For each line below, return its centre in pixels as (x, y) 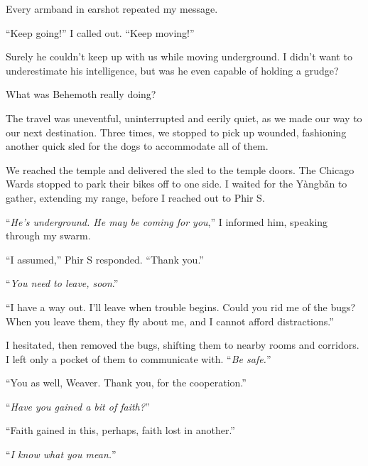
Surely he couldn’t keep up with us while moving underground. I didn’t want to (179, 56)
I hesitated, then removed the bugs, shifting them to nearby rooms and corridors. (183, 345)
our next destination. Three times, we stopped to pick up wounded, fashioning (176, 132)
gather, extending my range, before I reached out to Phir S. (135, 197)
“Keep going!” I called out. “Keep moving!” (100, 32)
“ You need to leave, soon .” (62, 283)
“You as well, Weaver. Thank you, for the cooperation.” (126, 383)
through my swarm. (48, 235)
